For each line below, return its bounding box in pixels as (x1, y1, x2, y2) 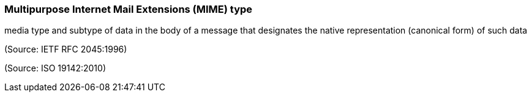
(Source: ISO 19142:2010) (4, 63, 107, 74)
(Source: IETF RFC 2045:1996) (4, 44, 127, 55)
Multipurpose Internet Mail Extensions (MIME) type (4, 3, 253, 15)
